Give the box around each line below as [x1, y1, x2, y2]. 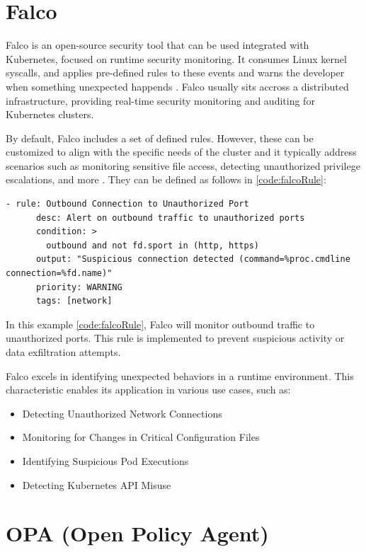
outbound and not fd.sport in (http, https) [46, 240, 259, 251]
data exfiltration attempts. [6, 345, 121, 359]
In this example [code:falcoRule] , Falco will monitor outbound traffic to [6, 316, 315, 331]
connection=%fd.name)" [6, 268, 113, 279]
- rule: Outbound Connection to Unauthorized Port [6, 199, 249, 209]
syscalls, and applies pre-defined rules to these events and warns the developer [6, 65, 345, 80]
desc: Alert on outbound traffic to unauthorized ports [35, 212, 305, 223]
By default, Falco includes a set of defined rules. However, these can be [6, 130, 314, 145]
